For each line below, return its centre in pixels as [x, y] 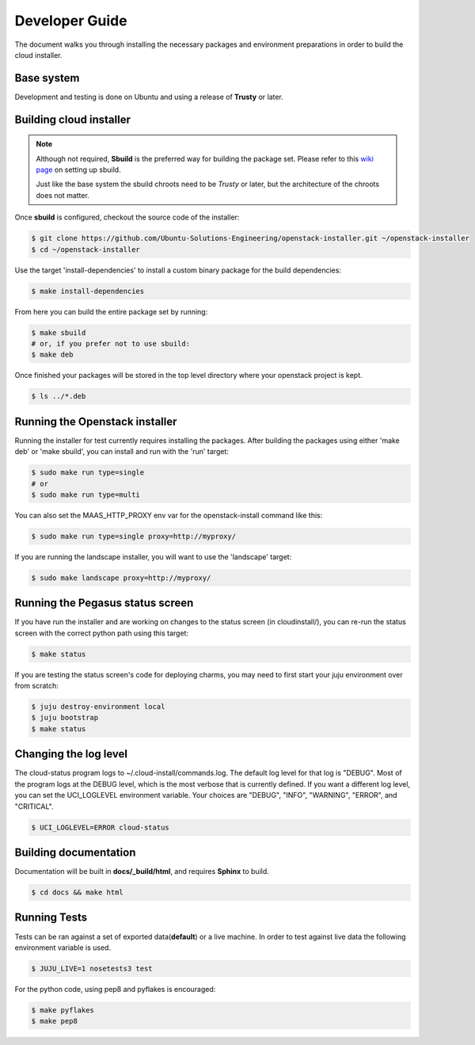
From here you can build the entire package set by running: [111, 311]
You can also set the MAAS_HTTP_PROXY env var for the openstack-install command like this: [169, 515]
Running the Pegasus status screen [104, 603]
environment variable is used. [63, 948]
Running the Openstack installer [96, 421]
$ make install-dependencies [88, 291]
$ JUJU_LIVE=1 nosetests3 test [92, 968]
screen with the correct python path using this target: [102, 633]
